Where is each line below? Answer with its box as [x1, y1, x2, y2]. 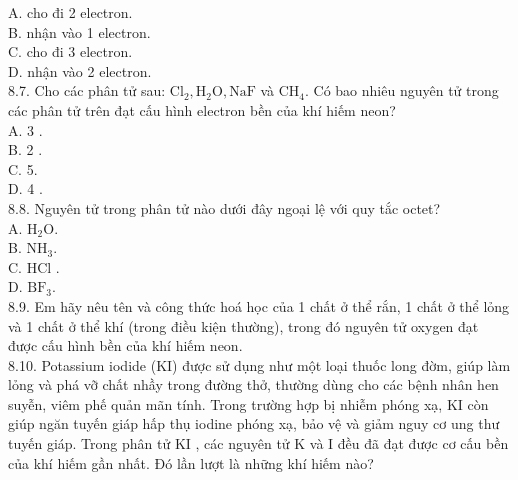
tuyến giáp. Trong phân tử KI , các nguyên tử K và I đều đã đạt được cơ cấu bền [8, 433, 509, 454]
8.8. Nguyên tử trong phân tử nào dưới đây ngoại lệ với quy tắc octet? [8, 197, 441, 218]
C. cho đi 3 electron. [8, 41, 133, 62]
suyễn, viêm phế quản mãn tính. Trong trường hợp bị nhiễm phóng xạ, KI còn [8, 393, 489, 414]
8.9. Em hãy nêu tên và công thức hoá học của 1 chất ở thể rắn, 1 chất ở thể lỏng [8, 295, 510, 316]
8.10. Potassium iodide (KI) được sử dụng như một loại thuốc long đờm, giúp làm [8, 354, 511, 375]
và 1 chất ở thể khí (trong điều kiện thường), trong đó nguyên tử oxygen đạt [8, 315, 479, 336]
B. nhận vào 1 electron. [8, 21, 151, 42]
